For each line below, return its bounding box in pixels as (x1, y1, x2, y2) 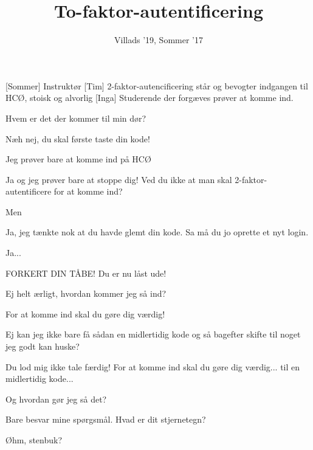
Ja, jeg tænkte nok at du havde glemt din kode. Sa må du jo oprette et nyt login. (5, 226, 309, 238)
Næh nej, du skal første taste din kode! (5, 132, 150, 145)
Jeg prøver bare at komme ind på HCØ (5, 153, 151, 165)
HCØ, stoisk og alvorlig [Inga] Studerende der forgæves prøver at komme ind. (5, 91, 294, 104)
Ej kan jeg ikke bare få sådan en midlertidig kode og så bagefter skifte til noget (5, 328, 301, 341)
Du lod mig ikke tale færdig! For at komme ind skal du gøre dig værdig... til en (5, 360, 300, 373)
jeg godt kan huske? (5, 340, 80, 353)
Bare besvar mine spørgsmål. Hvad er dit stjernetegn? (5, 413, 206, 426)
